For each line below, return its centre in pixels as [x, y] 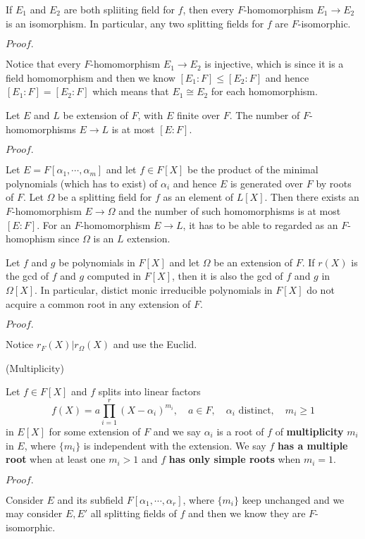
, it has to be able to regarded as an [260, 224]
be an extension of [253, 262]
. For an [54, 224]
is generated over [267, 183]
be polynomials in [97, 262]
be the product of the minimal [253, 169]
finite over [198, 114]
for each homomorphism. [264, 91]
